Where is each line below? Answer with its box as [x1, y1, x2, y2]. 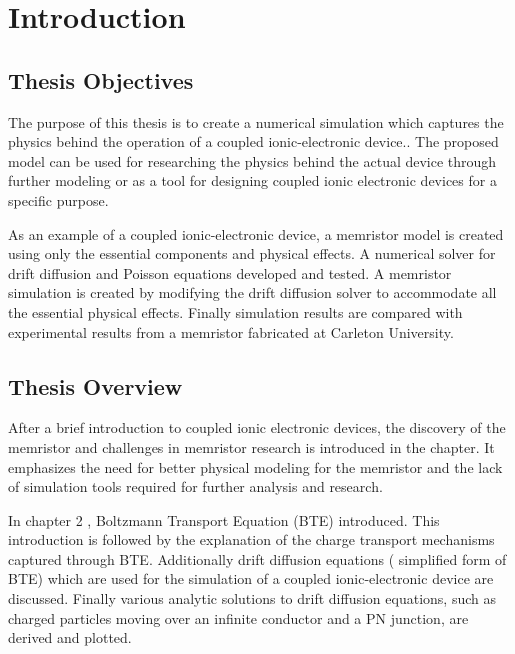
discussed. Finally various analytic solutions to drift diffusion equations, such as [8, 588, 496, 609]
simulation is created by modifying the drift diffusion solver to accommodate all [8, 282, 497, 303]
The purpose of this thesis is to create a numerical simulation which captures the [8, 111, 504, 132]
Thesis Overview [8, 370, 183, 401]
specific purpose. [8, 189, 109, 210]
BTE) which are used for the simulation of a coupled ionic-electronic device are [8, 568, 494, 589]
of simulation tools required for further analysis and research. [8, 476, 383, 497]
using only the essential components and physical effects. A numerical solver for [8, 243, 496, 264]
